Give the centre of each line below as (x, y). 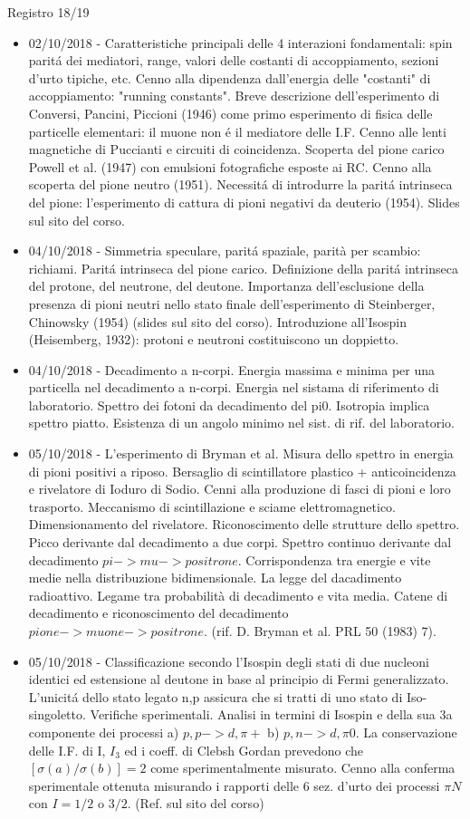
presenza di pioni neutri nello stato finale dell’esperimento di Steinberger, (232, 303)
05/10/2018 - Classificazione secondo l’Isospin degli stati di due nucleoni (229, 661)
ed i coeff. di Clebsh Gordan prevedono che (244, 750)
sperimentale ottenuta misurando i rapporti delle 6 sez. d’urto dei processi (234, 785)
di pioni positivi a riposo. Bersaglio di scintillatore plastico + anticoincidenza (242, 471)
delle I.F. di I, (67, 750)
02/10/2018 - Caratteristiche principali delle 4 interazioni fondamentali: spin (240, 42)
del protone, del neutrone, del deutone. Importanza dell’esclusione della (226, 286)
